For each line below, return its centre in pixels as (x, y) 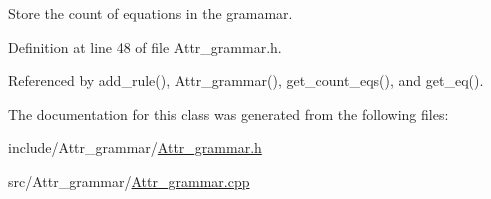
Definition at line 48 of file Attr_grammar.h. (145, 46)
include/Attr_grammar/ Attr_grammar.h (135, 147)
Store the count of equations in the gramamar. (150, 13)
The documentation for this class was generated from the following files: (228, 113)
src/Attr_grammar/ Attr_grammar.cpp (129, 180)
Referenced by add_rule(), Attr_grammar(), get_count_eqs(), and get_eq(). (246, 80)
